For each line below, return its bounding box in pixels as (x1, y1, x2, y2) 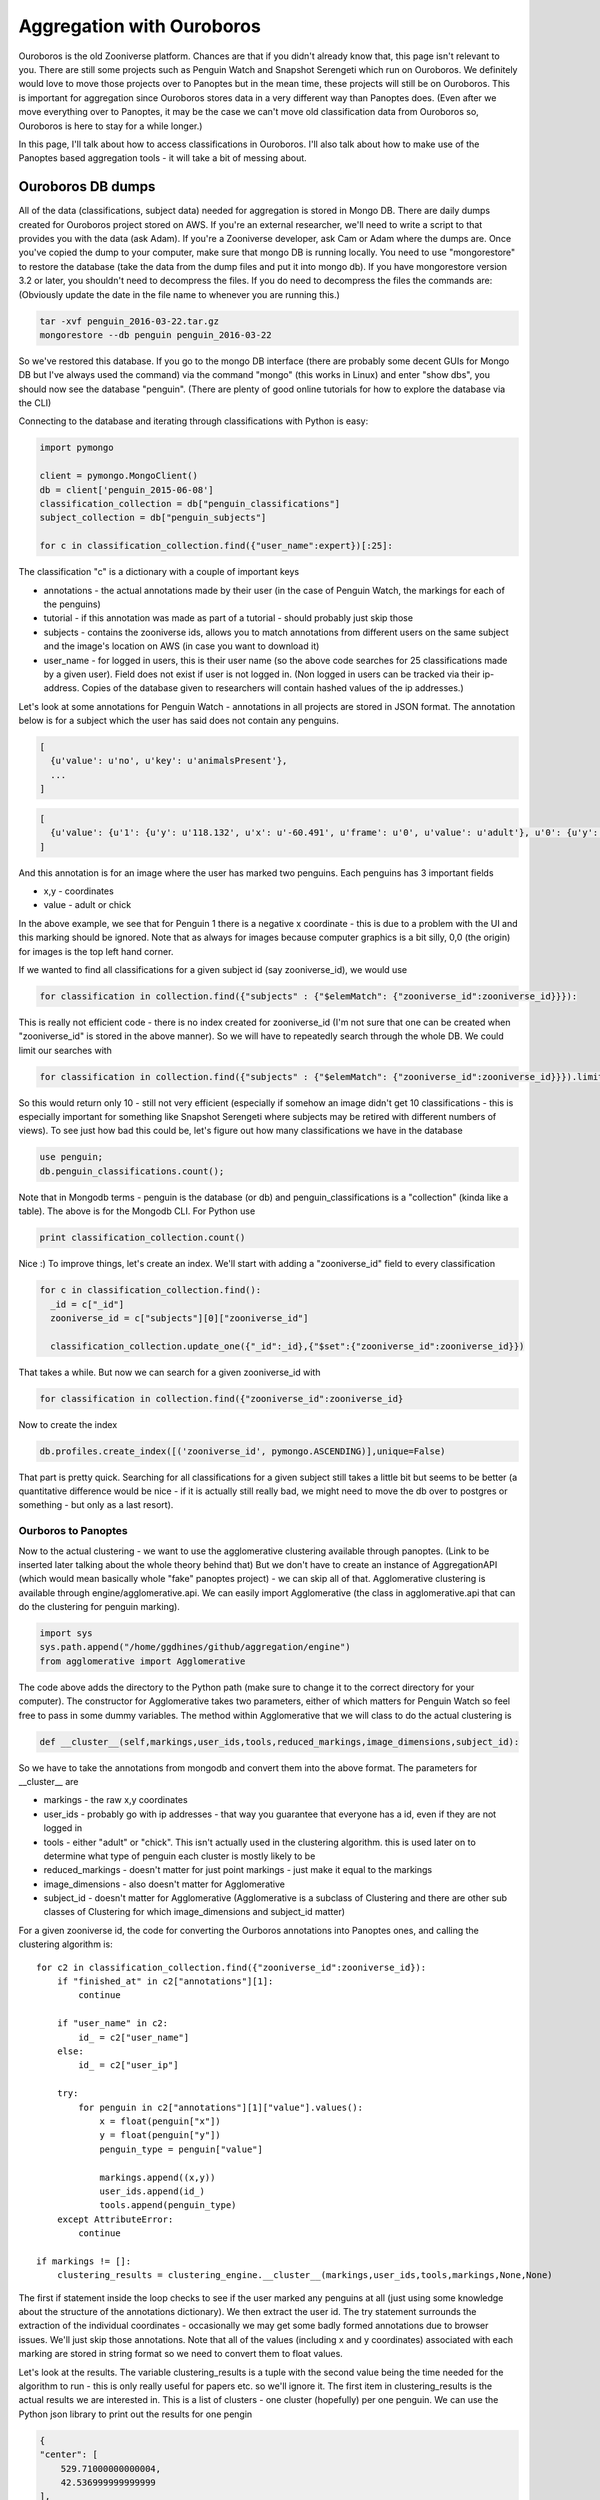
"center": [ (39, 2449, 99, 2460)
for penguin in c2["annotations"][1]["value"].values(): (78, 2101, 364, 2113)
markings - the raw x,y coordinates (43, 1794, 189, 1806)
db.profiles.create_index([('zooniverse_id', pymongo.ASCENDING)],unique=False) (39, 1445, 446, 1457)
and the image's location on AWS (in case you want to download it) (43, 640, 320, 652)
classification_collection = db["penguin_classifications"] (39, 498, 341, 509)
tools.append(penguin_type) (99, 2200, 237, 2211)
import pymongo (39, 442, 114, 454)
